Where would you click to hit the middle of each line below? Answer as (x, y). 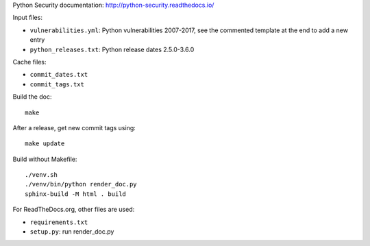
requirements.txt (59, 222)
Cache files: (30, 62)
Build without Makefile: (45, 159)
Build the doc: (32, 97)
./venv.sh (41, 175)
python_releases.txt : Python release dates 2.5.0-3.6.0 (112, 49)
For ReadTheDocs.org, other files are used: (74, 210)
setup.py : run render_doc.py (72, 232)
